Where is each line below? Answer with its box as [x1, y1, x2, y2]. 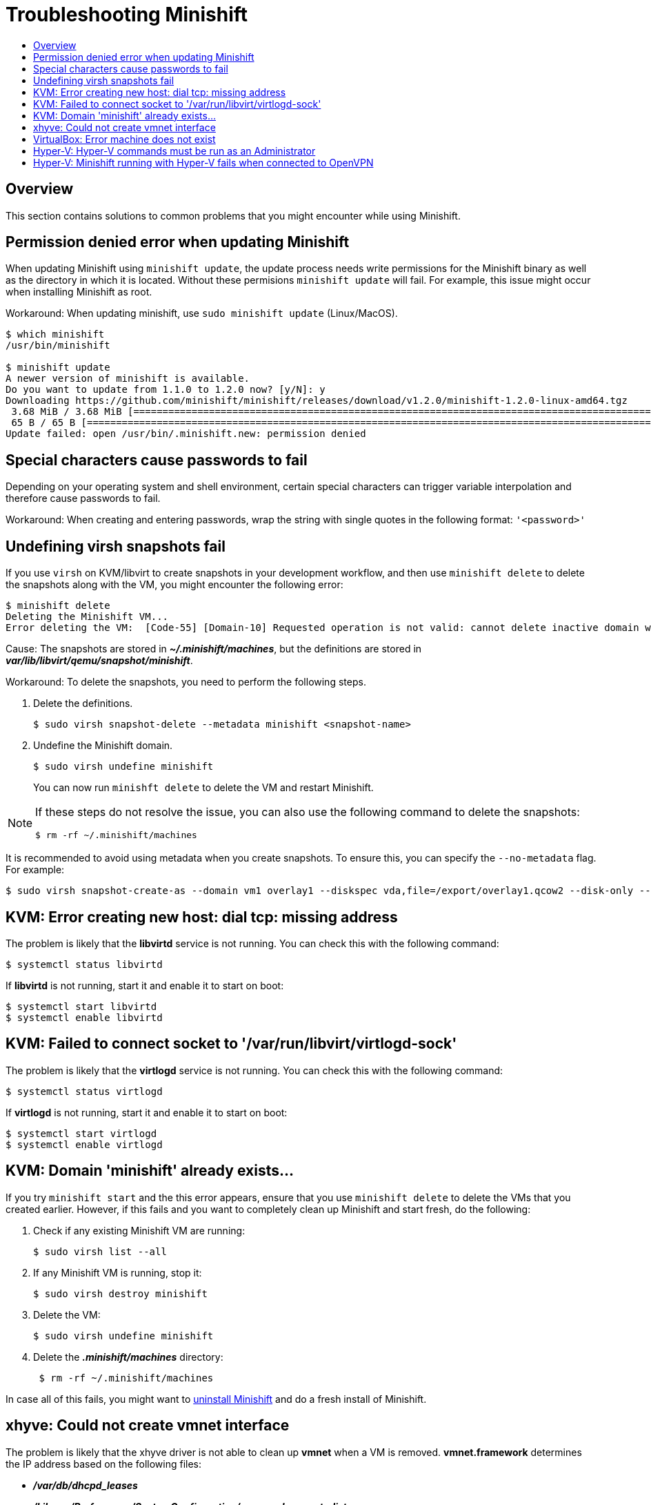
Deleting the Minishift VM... [6, 611, 169, 623]
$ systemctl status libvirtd [6, 958, 163, 970]
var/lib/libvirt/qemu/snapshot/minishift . [6, 654, 193, 667]
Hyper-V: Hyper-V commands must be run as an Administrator [33, 144, 316, 157]
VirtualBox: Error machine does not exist [33, 133, 216, 145]
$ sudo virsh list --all [33, 1245, 167, 1257]
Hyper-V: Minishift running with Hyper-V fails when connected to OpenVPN [33, 156, 374, 168]
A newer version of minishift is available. [6, 373, 250, 385]
